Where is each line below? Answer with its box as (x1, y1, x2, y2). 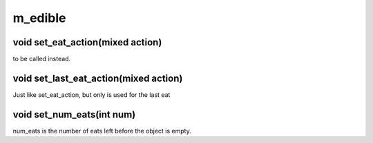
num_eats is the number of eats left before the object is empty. (12, 126, 191, 135)
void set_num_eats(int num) (12, 109, 136, 120)
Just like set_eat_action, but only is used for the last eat (12, 90, 171, 99)
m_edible (12, 10, 66, 25)
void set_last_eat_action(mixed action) (12, 72, 183, 84)
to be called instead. (12, 55, 71, 63)
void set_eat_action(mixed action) (12, 36, 162, 48)
